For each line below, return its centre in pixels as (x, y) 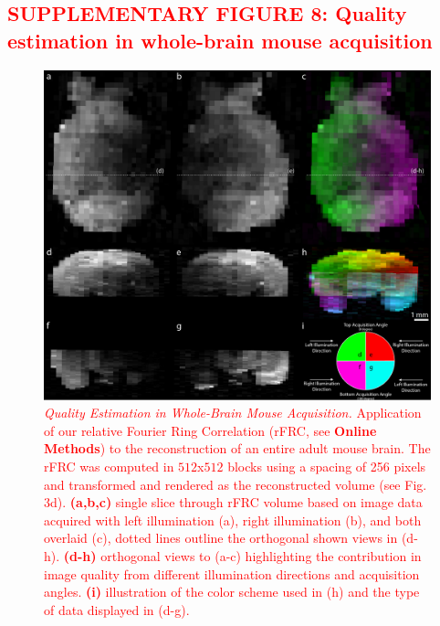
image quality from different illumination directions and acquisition (232, 573)
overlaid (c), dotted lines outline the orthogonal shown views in (221, 538)
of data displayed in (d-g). (117, 609)
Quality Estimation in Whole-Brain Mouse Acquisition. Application (233, 413)
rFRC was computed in (109, 467)
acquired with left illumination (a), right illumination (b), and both (233, 520)
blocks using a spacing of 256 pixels (327, 467)
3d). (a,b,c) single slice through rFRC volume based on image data (233, 502)
